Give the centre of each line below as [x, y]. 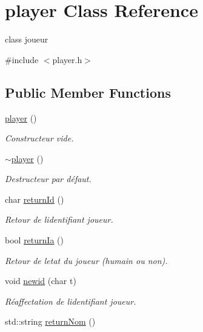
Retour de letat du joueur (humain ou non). [86, 260]
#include [22, 59]
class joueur [27, 39]
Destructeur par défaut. [48, 179]
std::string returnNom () [50, 321]
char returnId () [35, 199]
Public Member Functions [88, 92]
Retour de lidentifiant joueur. [59, 219]
